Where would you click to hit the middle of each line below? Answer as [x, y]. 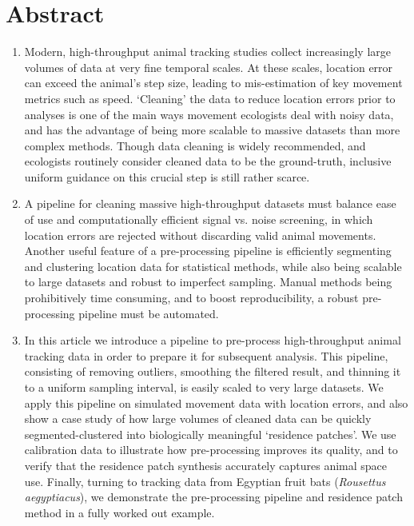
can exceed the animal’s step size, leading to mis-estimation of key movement [213, 83]
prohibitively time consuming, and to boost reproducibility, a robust [191, 298]
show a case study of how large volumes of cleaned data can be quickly [198, 418]
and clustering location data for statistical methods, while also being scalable [213, 266]
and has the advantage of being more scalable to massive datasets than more [212, 130]
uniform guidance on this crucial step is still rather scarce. [167, 176]
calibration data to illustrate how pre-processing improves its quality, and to [211, 450]
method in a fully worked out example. [119, 512]
